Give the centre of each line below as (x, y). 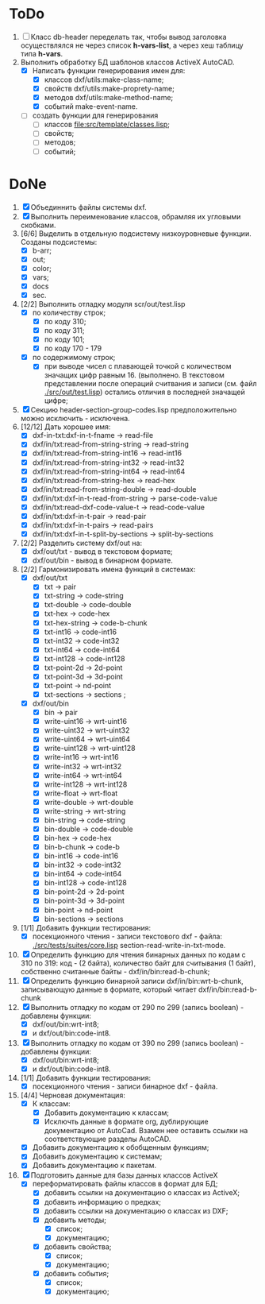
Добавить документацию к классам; (107, 1112)
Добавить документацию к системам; (97, 1156)
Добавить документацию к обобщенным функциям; (121, 1147)
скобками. (38, 225)
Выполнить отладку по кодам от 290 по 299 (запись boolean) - (137, 1007)
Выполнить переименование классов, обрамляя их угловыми (136, 216)
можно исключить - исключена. (75, 419)
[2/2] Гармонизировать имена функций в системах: (108, 570)
